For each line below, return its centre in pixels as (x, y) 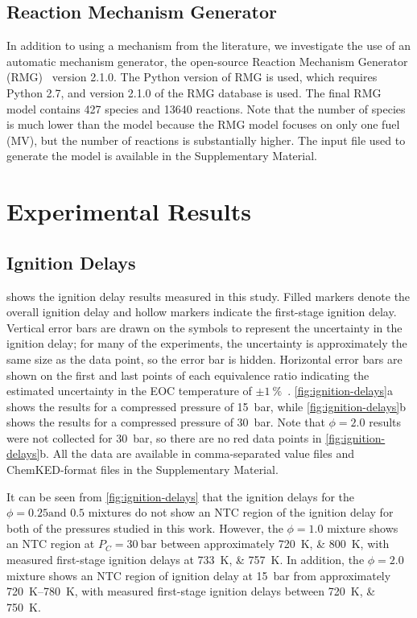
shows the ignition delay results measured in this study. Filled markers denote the (208, 296)
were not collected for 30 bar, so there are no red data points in (164, 437)
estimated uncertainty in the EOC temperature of (129, 391)
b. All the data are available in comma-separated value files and (197, 453)
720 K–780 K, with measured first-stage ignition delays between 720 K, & (191, 591)
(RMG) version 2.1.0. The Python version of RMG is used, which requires (192, 77)
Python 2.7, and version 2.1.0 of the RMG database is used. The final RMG (194, 92)
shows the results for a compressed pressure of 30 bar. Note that (166, 422)
